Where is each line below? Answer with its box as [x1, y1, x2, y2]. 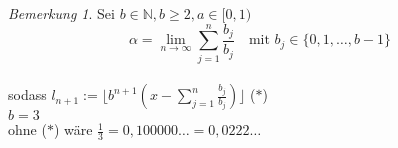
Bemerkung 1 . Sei [8, 3, 115, 23]
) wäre [53, 119, 93, 140]
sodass [8, 84, 47, 105]
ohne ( [8, 119, 47, 140]
